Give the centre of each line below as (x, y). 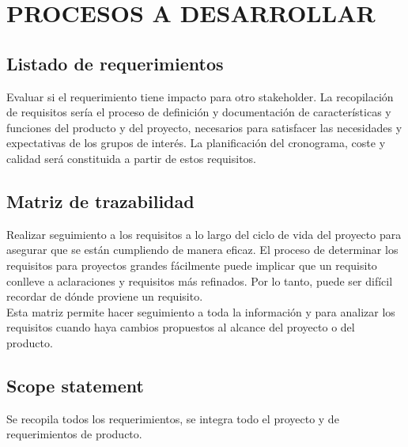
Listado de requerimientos (115, 63)
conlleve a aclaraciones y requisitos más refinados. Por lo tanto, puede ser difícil (200, 280)
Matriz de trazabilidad (100, 201)
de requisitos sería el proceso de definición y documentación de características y (199, 112)
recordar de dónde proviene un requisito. (105, 296)
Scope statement (75, 385)
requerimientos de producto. (74, 434)
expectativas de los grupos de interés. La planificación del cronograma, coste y (196, 143)
